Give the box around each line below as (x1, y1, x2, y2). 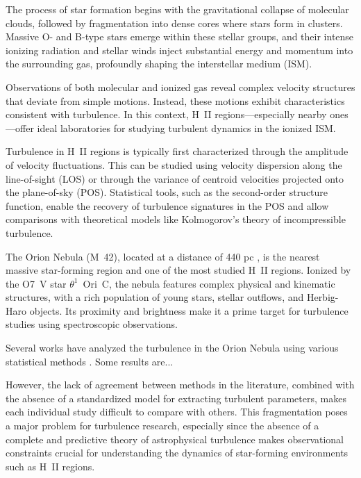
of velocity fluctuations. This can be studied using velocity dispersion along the (6, 157, 342, 172)
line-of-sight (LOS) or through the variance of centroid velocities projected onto (6, 171, 344, 186)
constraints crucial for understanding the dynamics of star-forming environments (6, 445, 349, 460)
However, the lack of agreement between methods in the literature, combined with (6, 377, 355, 392)
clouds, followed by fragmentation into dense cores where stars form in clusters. (6, 15, 343, 30)
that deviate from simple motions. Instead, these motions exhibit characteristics (6, 93, 345, 108)
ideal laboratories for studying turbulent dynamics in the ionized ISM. (37, 120, 336, 135)
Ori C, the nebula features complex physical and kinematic (83, 276, 335, 290)
